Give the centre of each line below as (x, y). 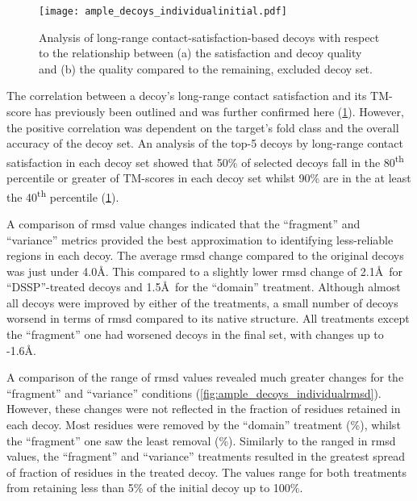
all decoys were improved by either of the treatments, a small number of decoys (202, 302)
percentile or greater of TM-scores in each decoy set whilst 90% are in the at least (209, 178)
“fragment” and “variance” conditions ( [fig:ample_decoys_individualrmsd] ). (194, 392)
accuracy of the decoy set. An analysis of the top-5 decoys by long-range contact (205, 143)
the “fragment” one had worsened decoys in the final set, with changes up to (195, 334)
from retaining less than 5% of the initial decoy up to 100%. (155, 488)
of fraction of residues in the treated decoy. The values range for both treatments (206, 472)
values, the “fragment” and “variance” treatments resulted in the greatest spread (206, 456)
